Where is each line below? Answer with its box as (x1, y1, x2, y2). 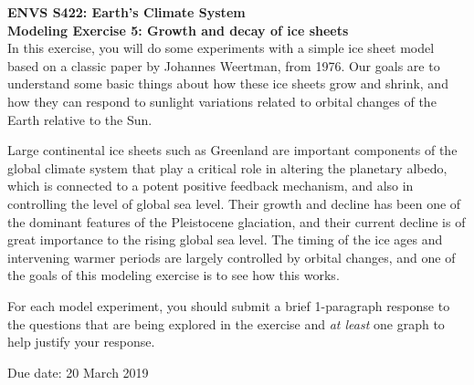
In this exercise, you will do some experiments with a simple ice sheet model (7, 38, 435, 57)
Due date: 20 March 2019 (7, 362, 149, 381)
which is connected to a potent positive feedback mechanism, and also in (7, 176, 414, 195)
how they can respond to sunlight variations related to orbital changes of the (7, 91, 437, 110)
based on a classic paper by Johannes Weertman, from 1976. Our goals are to (7, 56, 440, 75)
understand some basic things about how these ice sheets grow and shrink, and (7, 74, 448, 93)
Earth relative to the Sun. (7, 109, 153, 129)
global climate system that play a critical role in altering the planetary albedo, (7, 158, 448, 177)
